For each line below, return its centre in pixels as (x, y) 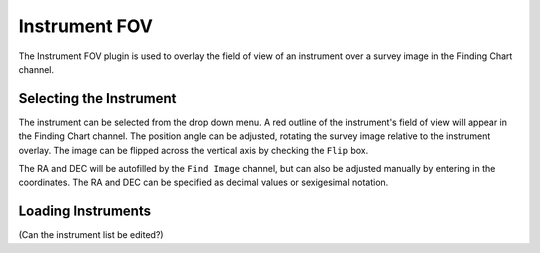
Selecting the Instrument (97, 98)
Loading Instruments (85, 211)
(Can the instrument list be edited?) (91, 235)
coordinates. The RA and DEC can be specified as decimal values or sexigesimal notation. (203, 182)
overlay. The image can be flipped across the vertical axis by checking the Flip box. (193, 150)
